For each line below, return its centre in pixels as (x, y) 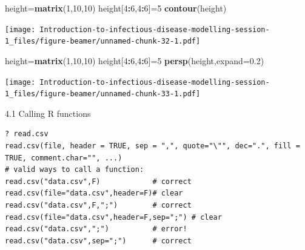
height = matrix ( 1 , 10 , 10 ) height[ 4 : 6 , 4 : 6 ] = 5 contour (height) (116, 8)
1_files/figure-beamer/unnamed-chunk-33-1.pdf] (103, 94)
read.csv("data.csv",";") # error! (96, 229)
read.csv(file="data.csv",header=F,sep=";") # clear (113, 217)
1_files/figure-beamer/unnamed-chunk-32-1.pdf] (103, 41)
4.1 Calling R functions (48, 113)
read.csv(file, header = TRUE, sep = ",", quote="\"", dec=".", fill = (152, 146)
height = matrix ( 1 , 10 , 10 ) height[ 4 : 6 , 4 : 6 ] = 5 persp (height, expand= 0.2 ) (135, 60)
